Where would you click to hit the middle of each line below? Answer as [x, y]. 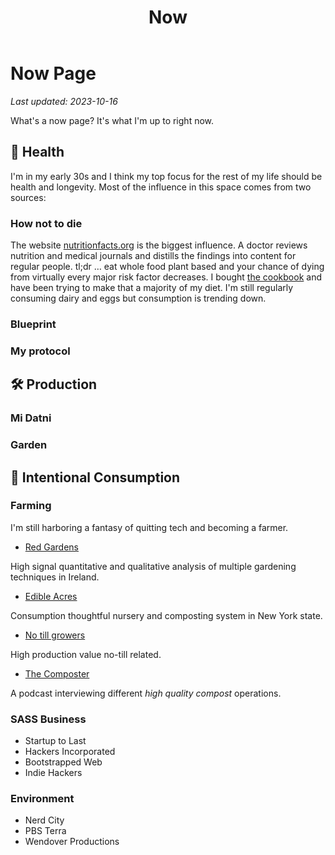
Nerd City [44, 820]
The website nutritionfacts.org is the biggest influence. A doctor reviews [159, 245]
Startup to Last [55, 741]
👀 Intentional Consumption [95, 477]
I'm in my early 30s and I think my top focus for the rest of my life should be [166, 176]
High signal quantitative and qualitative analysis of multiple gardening [153, 566]
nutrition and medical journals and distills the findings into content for [153, 256]
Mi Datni [31, 418]
